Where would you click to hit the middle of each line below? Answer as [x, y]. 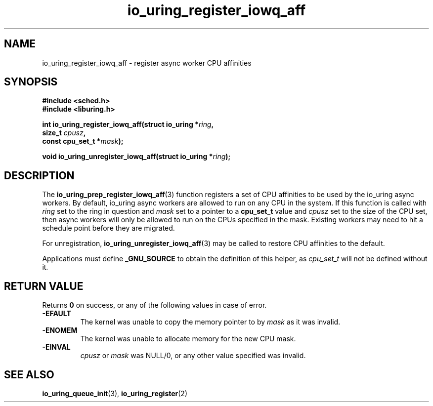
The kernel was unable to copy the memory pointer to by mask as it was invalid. [210, 322]
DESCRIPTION [39, 175]
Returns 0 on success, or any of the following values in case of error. [154, 305]
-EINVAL [56, 347]
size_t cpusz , [64, 133]
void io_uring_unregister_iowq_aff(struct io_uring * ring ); [136, 157]
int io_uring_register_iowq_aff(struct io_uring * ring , [128, 124]
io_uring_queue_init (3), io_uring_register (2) [115, 393]
